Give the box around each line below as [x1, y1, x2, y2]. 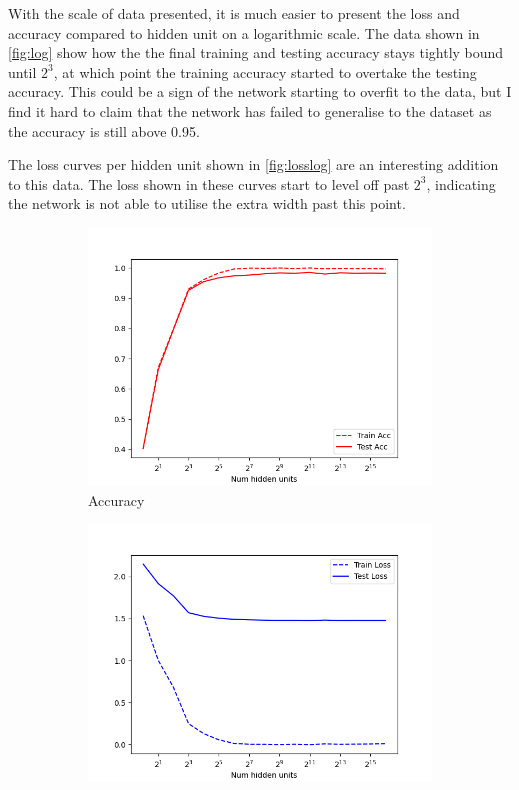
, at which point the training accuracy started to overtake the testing [53, 61, 477, 82]
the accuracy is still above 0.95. [8, 120, 200, 141]
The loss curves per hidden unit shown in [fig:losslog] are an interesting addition [8, 154, 499, 175]
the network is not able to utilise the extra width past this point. [8, 193, 406, 214]
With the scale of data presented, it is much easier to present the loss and [8, 3, 460, 23]
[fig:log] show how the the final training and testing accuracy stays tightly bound [8, 42, 504, 63]
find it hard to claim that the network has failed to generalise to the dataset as [8, 100, 492, 121]
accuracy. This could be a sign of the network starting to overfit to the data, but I [8, 81, 512, 102]
